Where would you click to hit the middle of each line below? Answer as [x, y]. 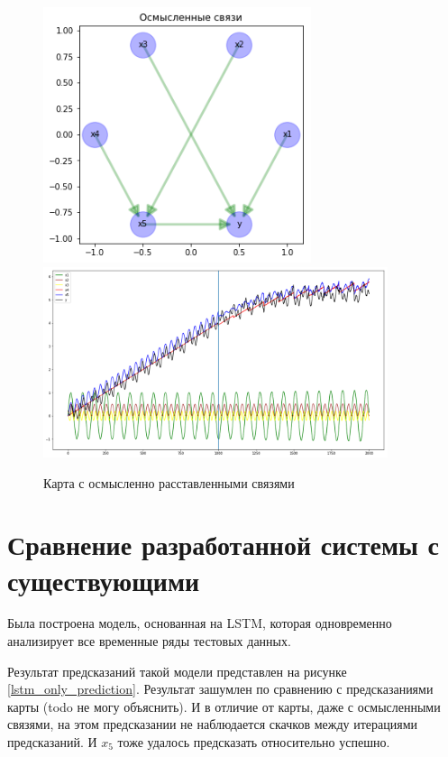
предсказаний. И [52, 742]
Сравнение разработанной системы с [224, 545]
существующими [104, 580]
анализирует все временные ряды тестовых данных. [149, 641]
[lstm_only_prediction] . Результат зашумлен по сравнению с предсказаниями [220, 689]
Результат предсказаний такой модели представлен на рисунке [177, 671]
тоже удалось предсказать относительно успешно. [254, 742]
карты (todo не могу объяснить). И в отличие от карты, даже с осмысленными [224, 706]
